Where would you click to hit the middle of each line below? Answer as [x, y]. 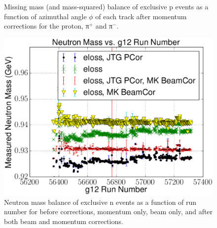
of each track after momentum [141, 16]
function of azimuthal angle [45, 16]
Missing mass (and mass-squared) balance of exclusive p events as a [106, 6]
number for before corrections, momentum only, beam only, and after [108, 212]
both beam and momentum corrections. [64, 221]
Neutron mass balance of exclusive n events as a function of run [100, 202]
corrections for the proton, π [47, 26]
